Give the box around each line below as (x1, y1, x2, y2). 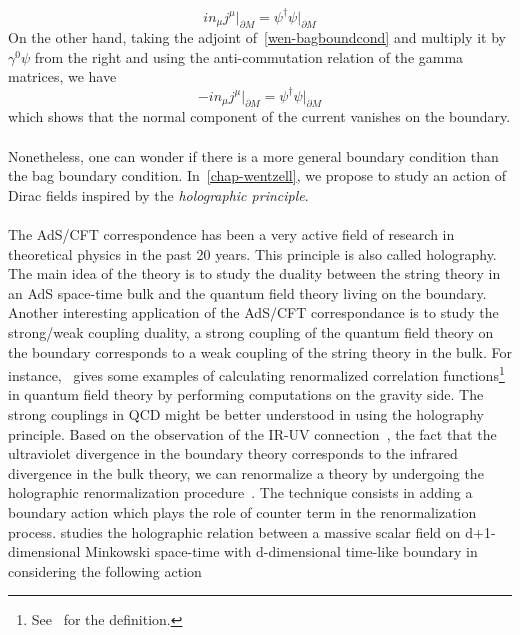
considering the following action (8, 560, 202, 581)
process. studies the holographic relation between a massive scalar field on (8, 521, 461, 542)
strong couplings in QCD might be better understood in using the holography (8, 403, 484, 424)
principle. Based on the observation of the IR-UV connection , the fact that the (8, 423, 497, 444)
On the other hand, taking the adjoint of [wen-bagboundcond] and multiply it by (8, 27, 506, 48)
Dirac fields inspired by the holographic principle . (8, 184, 309, 205)
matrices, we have (8, 66, 117, 87)
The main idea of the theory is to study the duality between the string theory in (8, 263, 501, 284)
